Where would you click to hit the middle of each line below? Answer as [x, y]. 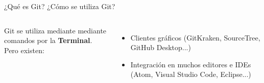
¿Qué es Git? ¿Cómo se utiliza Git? [60, 6]
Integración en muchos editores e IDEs [191, 64]
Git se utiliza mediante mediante [55, 30]
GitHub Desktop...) [161, 47]
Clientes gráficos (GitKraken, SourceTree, [195, 37]
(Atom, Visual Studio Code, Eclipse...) [191, 74]
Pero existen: [24, 50]
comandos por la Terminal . [48, 40]
